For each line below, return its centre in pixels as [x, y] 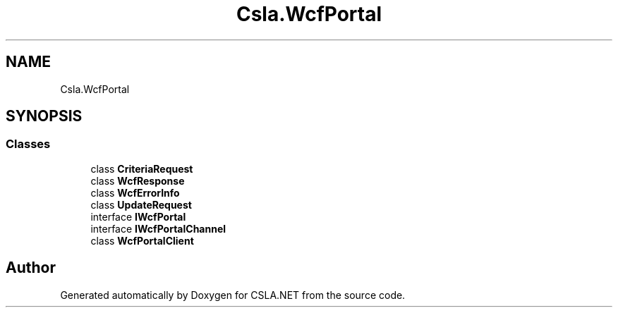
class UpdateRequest [141, 204]
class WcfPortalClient [142, 240]
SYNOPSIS [44, 116]
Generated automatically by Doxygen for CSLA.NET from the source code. [233, 295]
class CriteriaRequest [142, 168]
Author [31, 268]
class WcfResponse [138, 180]
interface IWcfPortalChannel [158, 228]
